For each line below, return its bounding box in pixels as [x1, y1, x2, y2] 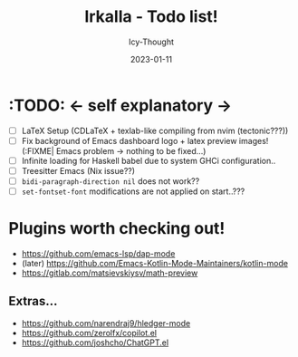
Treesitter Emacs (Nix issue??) [21, 165, 136, 176]
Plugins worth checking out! [8, 218, 226, 239]
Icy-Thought [129, 36, 174, 47]
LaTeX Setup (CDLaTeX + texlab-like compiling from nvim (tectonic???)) [21, 125, 289, 136]
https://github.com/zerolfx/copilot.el [21, 327, 158, 338]
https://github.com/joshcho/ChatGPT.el [21, 337, 169, 348]
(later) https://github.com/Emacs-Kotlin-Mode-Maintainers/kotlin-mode [21, 258, 289, 268]
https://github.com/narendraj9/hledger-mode [21, 317, 191, 328]
